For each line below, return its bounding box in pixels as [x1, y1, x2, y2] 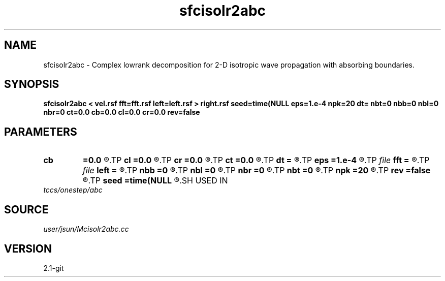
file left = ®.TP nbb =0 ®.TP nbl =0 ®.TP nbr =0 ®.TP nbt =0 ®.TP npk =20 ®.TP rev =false [82, 165, 431, 176]
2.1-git [43, 263, 64, 272]
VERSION [4, 242, 52, 255]
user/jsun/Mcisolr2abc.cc [43, 225, 129, 234]
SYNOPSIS [4, 78, 59, 91]
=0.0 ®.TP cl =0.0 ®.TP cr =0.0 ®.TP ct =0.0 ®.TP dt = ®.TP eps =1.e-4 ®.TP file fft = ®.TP [82, 155, 430, 166]
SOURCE [4, 203, 49, 216]
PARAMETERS [4, 125, 77, 138]
